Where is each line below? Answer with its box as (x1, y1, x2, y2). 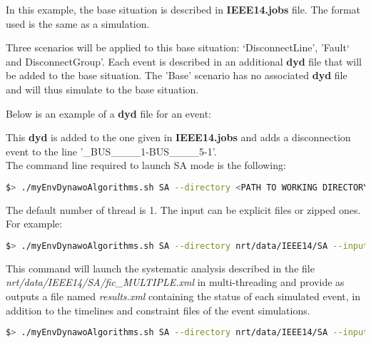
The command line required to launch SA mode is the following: (6, 158, 286, 173)
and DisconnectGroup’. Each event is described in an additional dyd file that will (6, 53, 362, 68)
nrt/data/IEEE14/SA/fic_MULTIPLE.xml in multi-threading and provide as (6, 275, 345, 290)
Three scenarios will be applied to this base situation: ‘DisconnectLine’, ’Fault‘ (6, 40, 350, 55)
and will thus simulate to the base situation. (6, 81, 199, 96)
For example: (6, 216, 63, 231)
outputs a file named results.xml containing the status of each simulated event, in (6, 289, 361, 304)
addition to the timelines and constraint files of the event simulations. (6, 302, 310, 317)
